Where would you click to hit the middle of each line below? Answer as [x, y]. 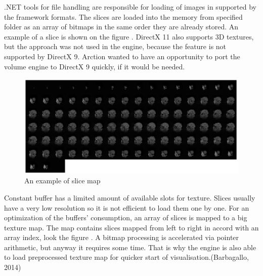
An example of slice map [62, 181]
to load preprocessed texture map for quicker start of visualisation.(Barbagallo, [126, 257]
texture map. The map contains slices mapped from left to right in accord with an [131, 227]
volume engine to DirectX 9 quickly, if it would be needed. [95, 66]
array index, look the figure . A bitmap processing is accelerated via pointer [122, 237]
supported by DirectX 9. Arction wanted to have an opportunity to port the [122, 56]
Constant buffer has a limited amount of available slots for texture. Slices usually [130, 197]
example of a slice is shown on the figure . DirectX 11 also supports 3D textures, [129, 36]
